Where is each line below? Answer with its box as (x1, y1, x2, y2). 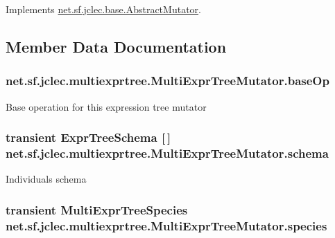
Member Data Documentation (6, 35, 227, 57)
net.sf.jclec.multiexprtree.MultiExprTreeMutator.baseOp (6, 72, 329, 89)
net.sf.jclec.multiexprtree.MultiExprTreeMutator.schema (6, 145, 329, 162)
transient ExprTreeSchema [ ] (6, 129, 171, 146)
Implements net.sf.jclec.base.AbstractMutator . (6, 2, 201, 16)
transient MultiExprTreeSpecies (6, 201, 188, 218)
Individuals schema (6, 172, 87, 186)
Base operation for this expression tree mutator (6, 99, 207, 113)
